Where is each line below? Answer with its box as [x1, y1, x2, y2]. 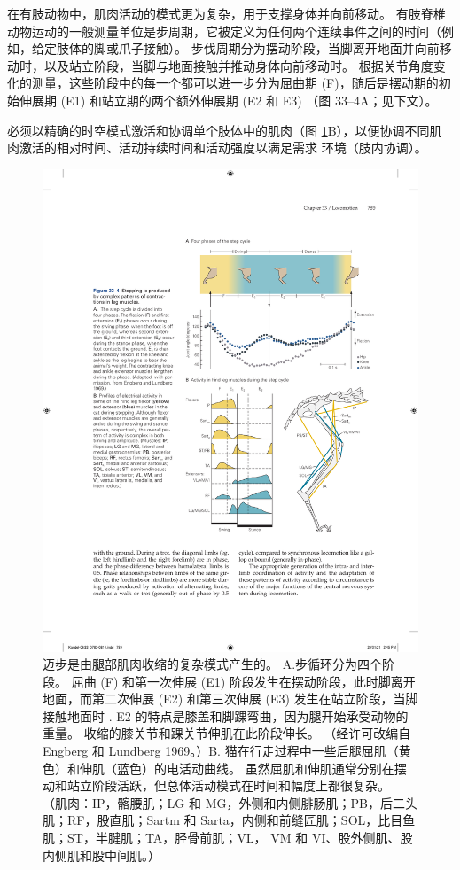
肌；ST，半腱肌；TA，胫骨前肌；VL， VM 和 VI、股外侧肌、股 [43, 828, 413, 847]
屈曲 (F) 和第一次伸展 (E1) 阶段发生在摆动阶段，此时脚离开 [71, 672, 416, 690]
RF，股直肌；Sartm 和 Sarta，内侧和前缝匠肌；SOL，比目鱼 [66, 811, 416, 829]
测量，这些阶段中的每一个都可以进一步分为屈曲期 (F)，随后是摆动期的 [31, 74, 439, 92]
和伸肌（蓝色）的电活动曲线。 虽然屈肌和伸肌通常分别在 [66, 758, 394, 777]
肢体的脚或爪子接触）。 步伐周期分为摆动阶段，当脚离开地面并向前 [56, 39, 440, 58]
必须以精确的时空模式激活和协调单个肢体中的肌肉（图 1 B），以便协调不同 [7, 120, 430, 139]
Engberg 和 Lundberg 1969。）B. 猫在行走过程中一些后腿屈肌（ [43, 742, 399, 760]
